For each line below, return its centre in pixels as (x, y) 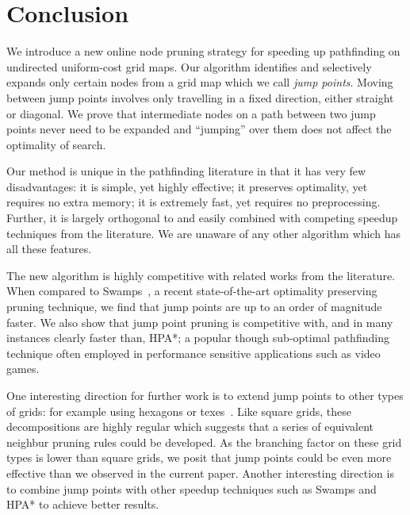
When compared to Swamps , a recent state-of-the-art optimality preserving (192, 291)
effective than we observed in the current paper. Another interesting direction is (200, 473)
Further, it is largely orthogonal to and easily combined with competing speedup (202, 218)
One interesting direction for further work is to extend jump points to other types (205, 395)
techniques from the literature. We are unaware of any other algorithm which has (204, 233)
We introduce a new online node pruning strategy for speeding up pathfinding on (203, 51)
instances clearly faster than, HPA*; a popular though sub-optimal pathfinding (198, 338)
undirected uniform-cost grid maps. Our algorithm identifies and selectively (189, 66)
